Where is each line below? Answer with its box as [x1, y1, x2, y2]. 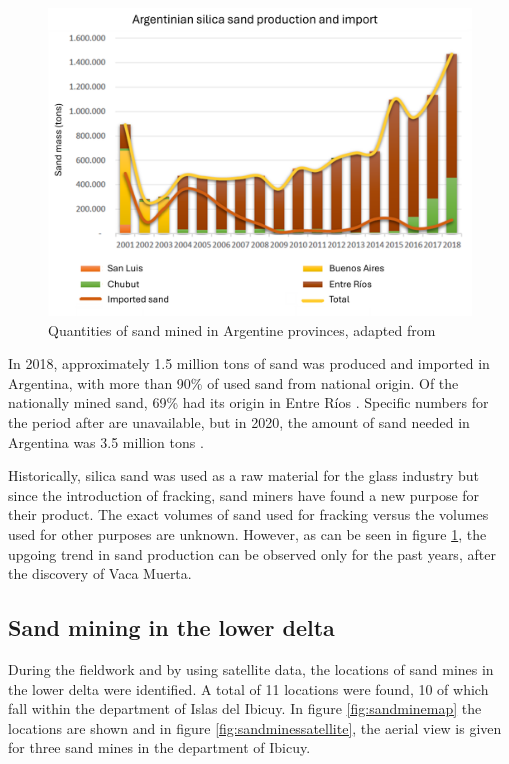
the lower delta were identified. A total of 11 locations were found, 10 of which [8, 678, 489, 699]
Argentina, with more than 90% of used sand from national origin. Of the [8, 372, 459, 393]
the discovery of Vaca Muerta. [8, 563, 192, 584]
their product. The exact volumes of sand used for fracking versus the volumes [8, 504, 489, 525]
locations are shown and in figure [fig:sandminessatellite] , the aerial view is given [8, 717, 502, 738]
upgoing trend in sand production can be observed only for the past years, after [8, 543, 496, 564]
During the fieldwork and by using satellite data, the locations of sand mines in [8, 658, 494, 679]
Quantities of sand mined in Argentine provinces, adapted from [48, 319, 436, 340]
